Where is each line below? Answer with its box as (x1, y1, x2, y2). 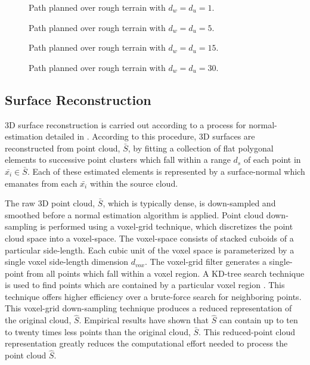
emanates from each (5, 177, 77, 189)
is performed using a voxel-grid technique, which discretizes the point (40, 220, 293, 233)
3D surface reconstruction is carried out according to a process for (5, 118, 246, 131)
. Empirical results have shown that (79, 314, 209, 326)
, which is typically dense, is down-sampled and (103, 197, 276, 209)
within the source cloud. (89, 177, 178, 189)
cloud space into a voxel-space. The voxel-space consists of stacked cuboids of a (5, 231, 294, 244)
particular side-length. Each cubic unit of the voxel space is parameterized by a (5, 243, 294, 256)
